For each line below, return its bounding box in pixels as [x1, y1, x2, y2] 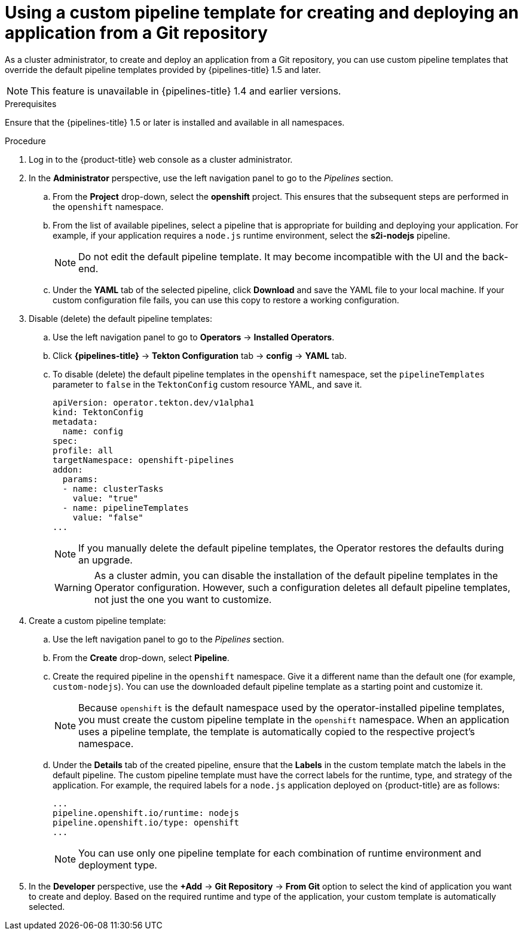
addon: [53, 464, 83, 474]
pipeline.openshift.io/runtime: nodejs [53, 808, 239, 818]
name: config [62, 426, 124, 436]
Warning [54, 581, 92, 593]
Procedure [5, 135, 46, 146]
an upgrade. [78, 553, 133, 566]
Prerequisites [5, 98, 57, 109]
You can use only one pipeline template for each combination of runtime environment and [78, 846, 481, 859]
